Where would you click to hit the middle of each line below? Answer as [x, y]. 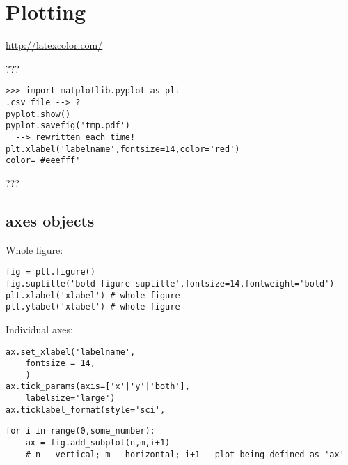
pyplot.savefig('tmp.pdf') [68, 126]
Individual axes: [39, 329]
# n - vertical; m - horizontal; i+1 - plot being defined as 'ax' [185, 454]
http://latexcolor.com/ [54, 45]
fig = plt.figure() [50, 272]
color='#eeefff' [43, 161]
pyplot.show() [38, 114]
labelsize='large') [70, 398]
